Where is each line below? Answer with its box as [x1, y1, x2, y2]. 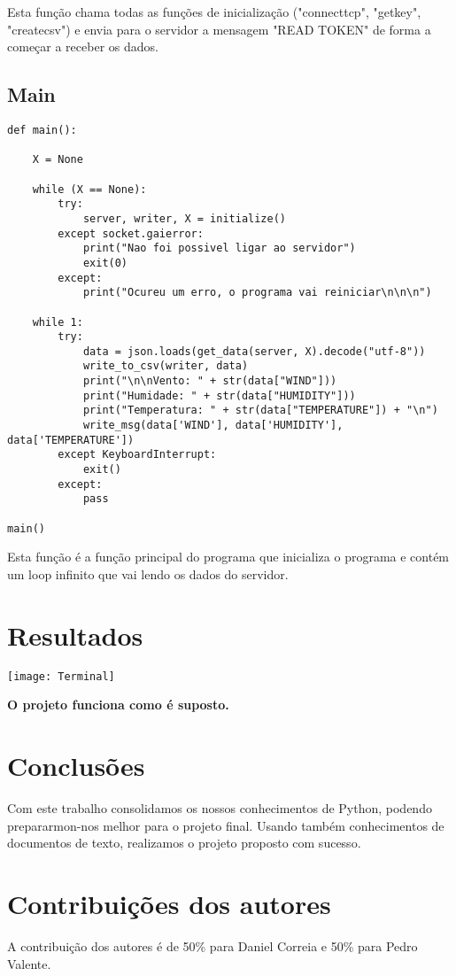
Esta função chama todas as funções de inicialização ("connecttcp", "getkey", [7, 3, 421, 20]
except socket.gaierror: [58, 227, 204, 240]
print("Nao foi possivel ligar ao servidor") [82, 242, 356, 255]
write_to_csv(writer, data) [82, 360, 249, 373]
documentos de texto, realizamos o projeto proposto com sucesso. [7, 833, 361, 852]
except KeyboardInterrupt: [58, 448, 217, 461]
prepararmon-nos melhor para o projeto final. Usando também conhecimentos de [7, 816, 444, 834]
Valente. [7, 954, 51, 972]
